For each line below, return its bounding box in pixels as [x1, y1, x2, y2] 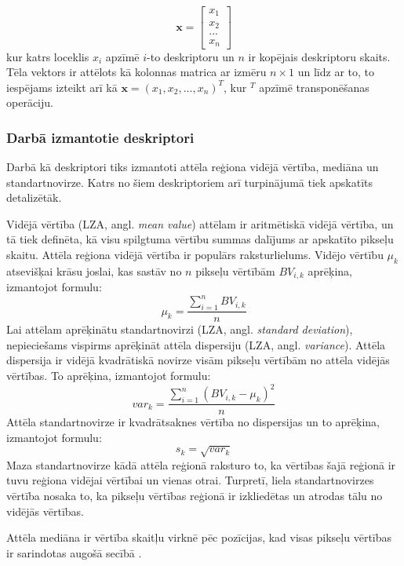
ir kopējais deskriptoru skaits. [248, 48, 391, 64]
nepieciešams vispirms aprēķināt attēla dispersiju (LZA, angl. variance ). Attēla [6, 336, 386, 352]
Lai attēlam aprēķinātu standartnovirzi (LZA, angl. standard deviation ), [6, 321, 353, 338]
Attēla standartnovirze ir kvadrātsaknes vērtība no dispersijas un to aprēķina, [6, 414, 380, 430]
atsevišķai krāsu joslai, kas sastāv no [6, 262, 182, 279]
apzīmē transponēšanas [259, 79, 369, 95]
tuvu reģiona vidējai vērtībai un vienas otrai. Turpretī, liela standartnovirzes [6, 472, 374, 488]
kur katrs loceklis [6, 48, 89, 64]
